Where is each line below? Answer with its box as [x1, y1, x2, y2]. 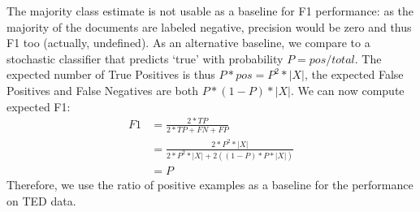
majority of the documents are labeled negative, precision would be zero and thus [6, 18, 412, 35]
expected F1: [6, 97, 71, 115]
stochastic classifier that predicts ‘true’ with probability [6, 50, 284, 67]
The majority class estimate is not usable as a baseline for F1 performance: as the [6, 2, 414, 19]
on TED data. [6, 192, 76, 209]
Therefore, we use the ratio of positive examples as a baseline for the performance [6, 175, 414, 193]
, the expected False [304, 66, 404, 83]
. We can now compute [290, 81, 405, 98]
